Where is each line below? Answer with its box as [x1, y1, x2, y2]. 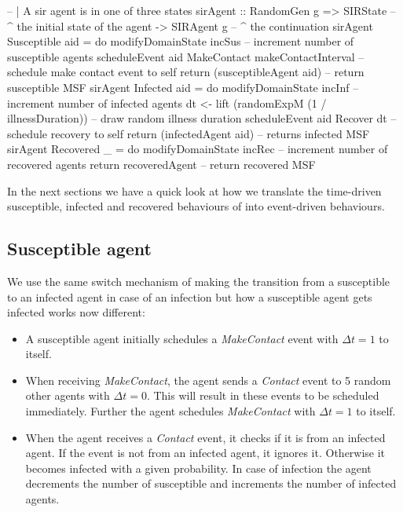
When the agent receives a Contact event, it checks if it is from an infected [25, 429, 386, 445]
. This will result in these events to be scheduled [146, 387, 379, 404]
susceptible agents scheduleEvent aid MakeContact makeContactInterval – [7, 48, 365, 64]
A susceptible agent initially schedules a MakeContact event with [25, 330, 339, 346]
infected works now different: [7, 304, 145, 320]
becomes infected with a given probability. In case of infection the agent [25, 459, 372, 476]
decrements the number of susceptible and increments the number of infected [25, 475, 397, 492]
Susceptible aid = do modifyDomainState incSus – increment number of [7, 33, 354, 49]
